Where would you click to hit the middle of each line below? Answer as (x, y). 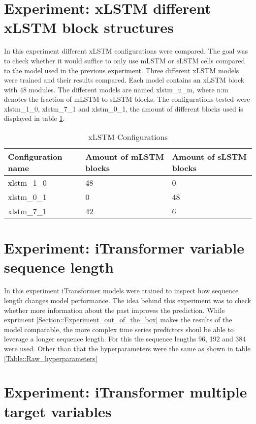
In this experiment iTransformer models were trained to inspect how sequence (121, 291)
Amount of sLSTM (209, 157)
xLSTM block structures (89, 27)
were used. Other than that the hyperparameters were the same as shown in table (127, 348)
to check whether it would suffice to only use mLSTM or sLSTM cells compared (125, 60)
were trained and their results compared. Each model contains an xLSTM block (124, 80)
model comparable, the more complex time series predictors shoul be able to (119, 329)
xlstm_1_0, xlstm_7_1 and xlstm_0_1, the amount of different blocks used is (124, 108)
